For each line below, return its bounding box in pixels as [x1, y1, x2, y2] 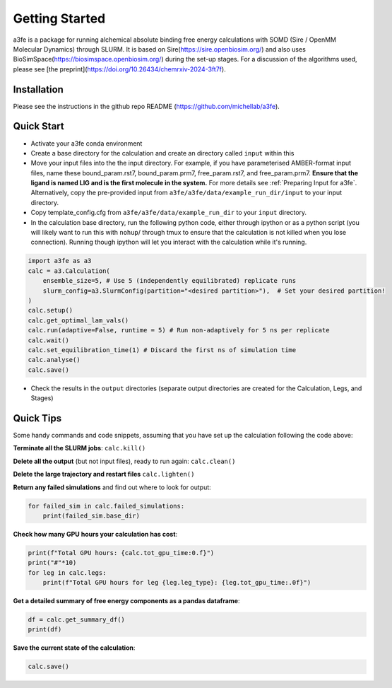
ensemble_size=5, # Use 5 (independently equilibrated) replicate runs [42, 276, 297, 285]
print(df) [28, 626, 62, 634]
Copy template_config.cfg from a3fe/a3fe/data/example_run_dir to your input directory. [30, 209, 307, 217]
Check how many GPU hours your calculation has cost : [13, 530, 178, 538]
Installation [13, 83, 64, 95]
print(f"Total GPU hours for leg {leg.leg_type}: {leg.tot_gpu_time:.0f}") [42, 578, 311, 587]
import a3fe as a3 [28, 257, 92, 265]
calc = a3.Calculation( [28, 267, 111, 275]
